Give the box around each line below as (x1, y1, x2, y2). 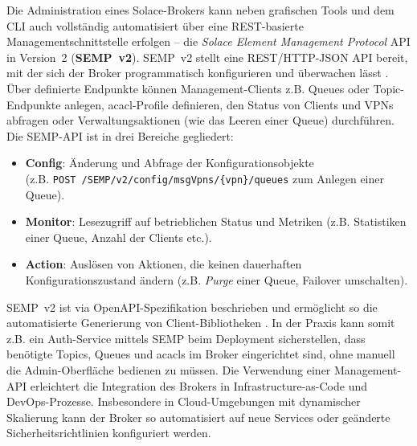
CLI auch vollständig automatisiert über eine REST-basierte (6, 17, 304, 34)
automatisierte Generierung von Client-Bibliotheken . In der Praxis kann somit (6, 314, 395, 331)
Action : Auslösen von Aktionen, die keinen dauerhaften (25, 256, 302, 272)
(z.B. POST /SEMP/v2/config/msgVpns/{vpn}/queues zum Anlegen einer (25, 170, 384, 186)
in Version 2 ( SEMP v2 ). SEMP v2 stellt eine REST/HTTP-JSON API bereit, (6, 48, 408, 65)
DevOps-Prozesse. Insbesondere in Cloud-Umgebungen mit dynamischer (6, 393, 361, 410)
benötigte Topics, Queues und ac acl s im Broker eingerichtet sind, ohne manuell (6, 346, 395, 362)
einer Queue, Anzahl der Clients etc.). (25, 228, 212, 245)
